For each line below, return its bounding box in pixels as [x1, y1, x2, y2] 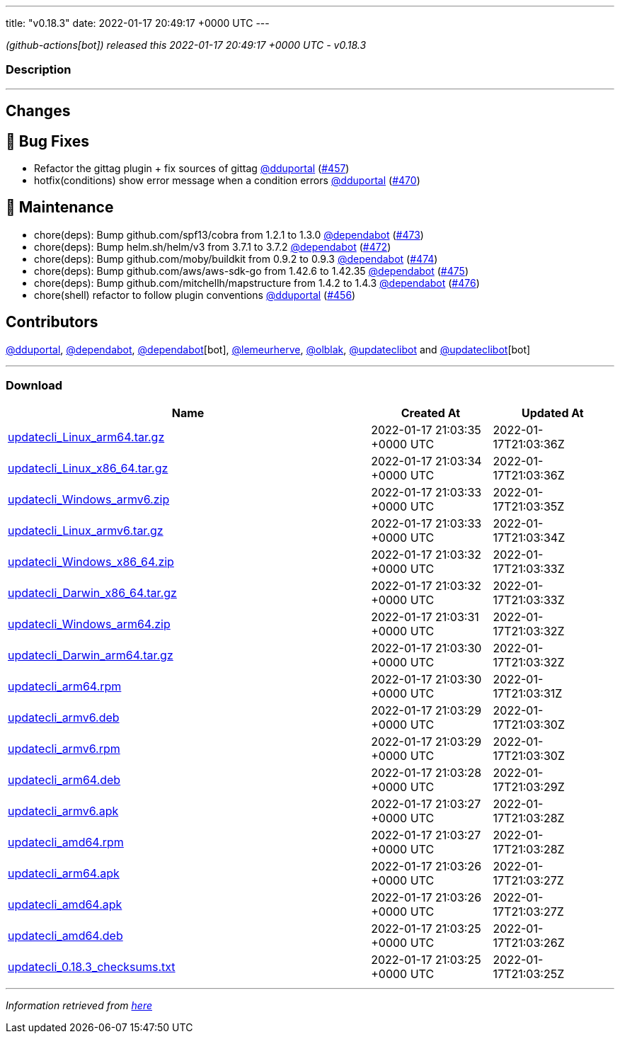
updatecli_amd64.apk [8, 897, 122, 912]
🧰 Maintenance [6, 198, 114, 217]
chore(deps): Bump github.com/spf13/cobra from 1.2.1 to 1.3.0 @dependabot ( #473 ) [34, 228, 424, 241]
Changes [6, 102, 71, 120]
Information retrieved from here [6, 999, 153, 1012]
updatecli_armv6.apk [8, 804, 119, 819]
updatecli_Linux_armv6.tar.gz [8, 523, 163, 538]
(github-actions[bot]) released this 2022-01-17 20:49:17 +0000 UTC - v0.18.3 [6, 39, 367, 51]
